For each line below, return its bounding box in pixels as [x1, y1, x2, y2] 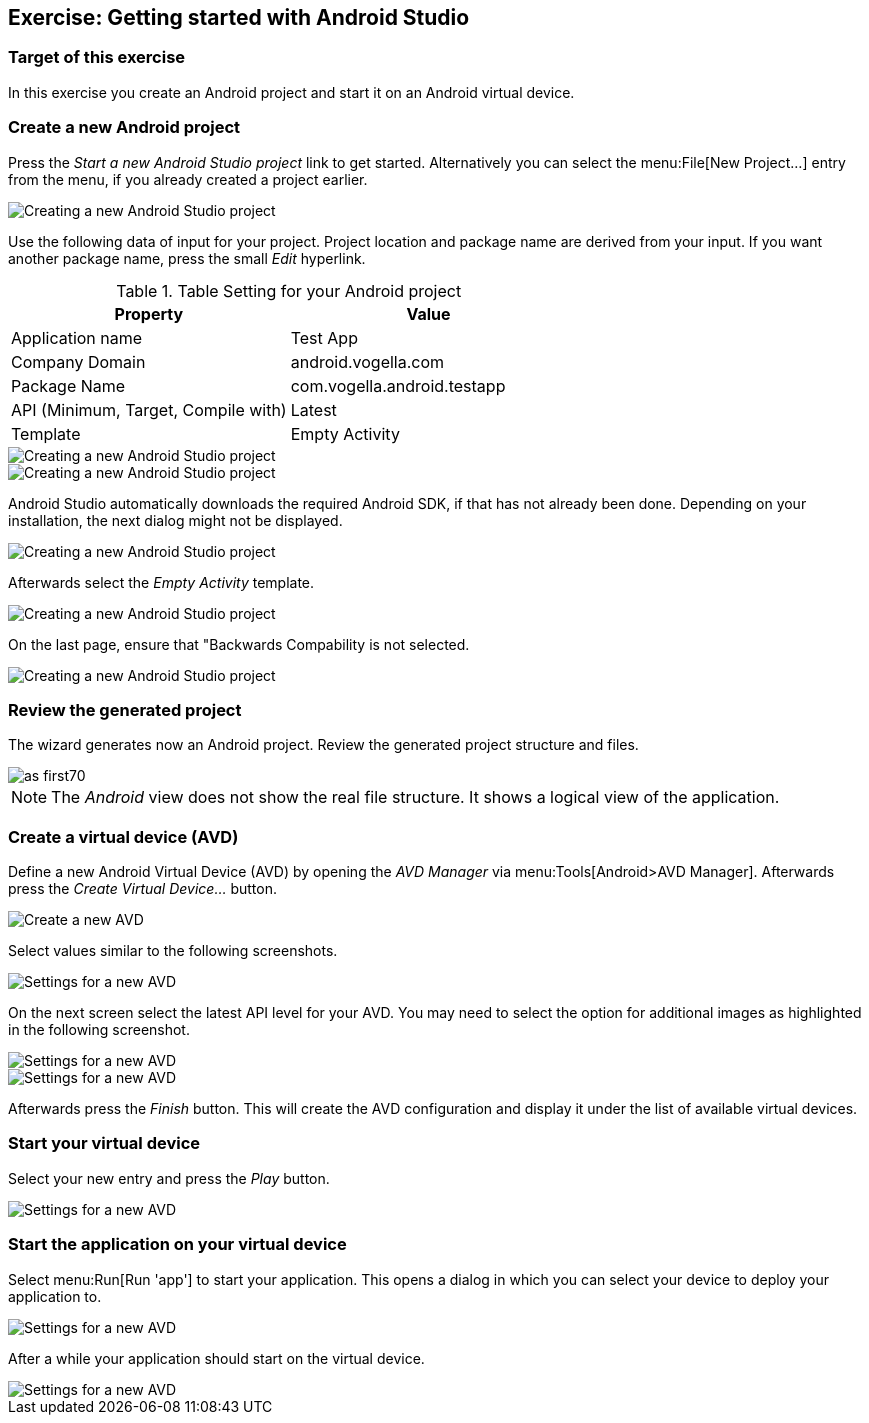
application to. [8, 1287, 102, 1305]
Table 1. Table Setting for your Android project [116, 280, 462, 301]
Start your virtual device [8, 1133, 201, 1154]
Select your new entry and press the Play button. [8, 1169, 330, 1187]
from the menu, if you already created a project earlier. [8, 170, 368, 188]
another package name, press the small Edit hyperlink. [8, 249, 366, 267]
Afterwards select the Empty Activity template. [8, 573, 315, 591]
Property [114, 303, 184, 324]
